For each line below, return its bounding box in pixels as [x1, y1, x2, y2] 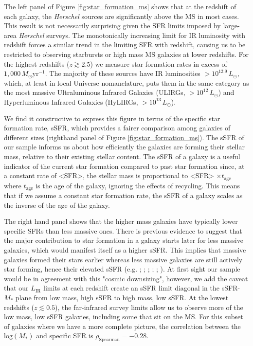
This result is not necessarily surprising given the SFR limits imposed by [4, 20, 221, 31]
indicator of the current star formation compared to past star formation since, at [4, 161, 245, 171]
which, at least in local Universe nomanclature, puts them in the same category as [4, 77, 249, 88]
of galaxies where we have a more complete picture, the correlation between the [4, 321, 241, 331]
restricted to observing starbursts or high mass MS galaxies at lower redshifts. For [4, 49, 249, 59]
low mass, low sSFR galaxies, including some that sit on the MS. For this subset [4, 311, 243, 322]
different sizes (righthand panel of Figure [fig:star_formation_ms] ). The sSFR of [4, 132, 244, 142]
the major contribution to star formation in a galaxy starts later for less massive [4, 235, 243, 245]
